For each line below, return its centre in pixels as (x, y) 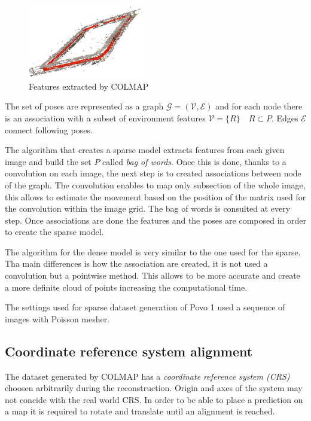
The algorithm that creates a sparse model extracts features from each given (145, 150)
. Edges (285, 118)
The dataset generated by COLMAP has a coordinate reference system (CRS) (147, 376)
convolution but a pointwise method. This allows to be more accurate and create (153, 275)
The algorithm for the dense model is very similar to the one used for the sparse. (153, 251)
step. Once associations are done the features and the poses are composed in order (155, 220)
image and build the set (48, 161)
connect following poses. (49, 129)
